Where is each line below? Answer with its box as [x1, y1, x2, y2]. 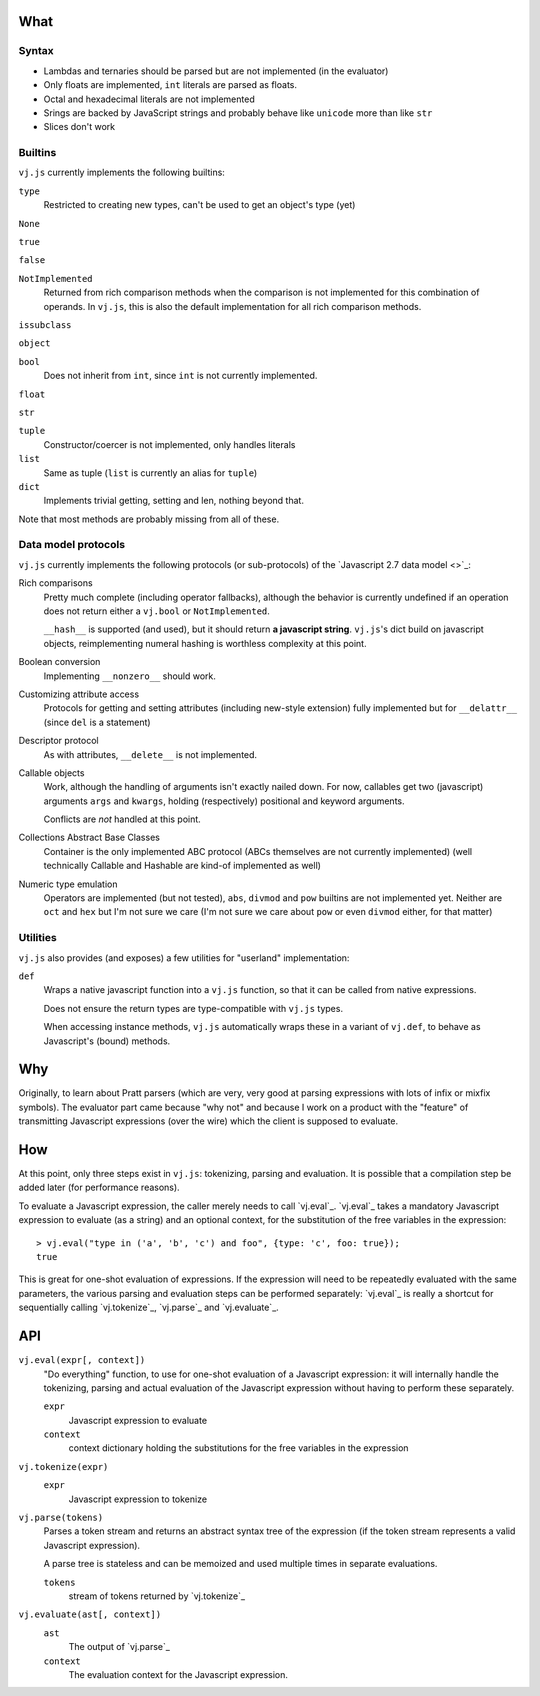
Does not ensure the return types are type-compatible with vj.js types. [43, 1002, 344, 1014]
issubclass [18, 319, 72, 330]
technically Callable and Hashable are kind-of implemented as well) [43, 860, 322, 872]
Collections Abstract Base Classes [18, 831, 160, 844]
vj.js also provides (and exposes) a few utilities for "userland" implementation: [18, 951, 350, 964]
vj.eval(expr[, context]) [18, 1355, 146, 1366]
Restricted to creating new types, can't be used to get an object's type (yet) [43, 199, 356, 211]
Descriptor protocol [18, 735, 99, 747]
